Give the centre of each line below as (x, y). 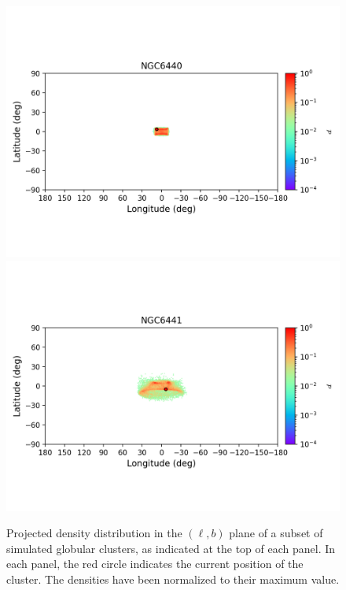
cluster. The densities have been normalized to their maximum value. (173, 579)
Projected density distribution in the (94, 533)
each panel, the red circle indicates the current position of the (155, 564)
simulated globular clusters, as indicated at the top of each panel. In (171, 548)
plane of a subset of (276, 533)
